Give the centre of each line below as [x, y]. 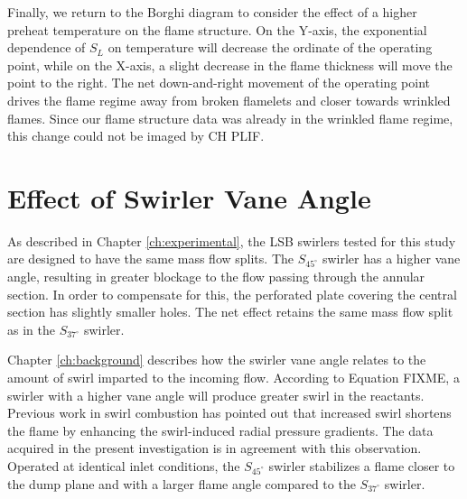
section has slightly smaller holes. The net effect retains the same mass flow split [230, 312]
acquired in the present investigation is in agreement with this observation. [215, 448]
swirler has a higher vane [391, 259]
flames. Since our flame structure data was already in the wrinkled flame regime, [230, 118]
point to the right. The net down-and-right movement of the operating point [219, 83]
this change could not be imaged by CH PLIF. [136, 136]
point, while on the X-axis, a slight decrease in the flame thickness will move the [230, 65]
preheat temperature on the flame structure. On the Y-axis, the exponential [217, 29]
